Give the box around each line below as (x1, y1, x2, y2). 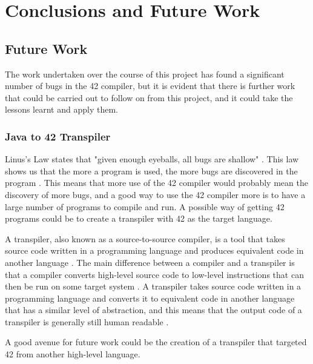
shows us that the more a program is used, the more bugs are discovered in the (5, 164, 298, 177)
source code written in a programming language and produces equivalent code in (5, 244, 304, 257)
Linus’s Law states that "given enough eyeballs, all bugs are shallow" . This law (5, 153, 299, 165)
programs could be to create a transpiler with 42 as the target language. (5, 212, 272, 225)
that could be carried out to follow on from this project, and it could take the (5, 91, 293, 104)
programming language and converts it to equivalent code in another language (5, 291, 295, 304)
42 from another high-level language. (5, 348, 140, 360)
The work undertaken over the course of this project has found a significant (5, 67, 285, 80)
